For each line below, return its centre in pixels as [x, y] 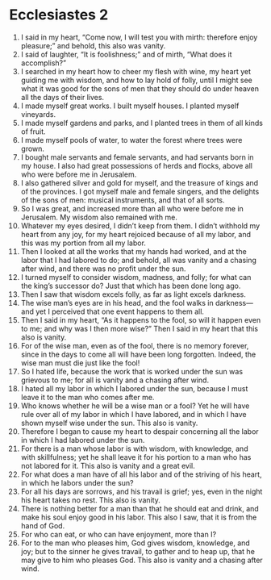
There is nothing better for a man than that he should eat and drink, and [140, 508]
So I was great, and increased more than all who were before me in [132, 208]
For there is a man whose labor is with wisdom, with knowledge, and [134, 449]
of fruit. [33, 131]
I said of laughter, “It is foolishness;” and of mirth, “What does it [126, 54]
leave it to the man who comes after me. [88, 397]
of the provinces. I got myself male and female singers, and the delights [140, 191]
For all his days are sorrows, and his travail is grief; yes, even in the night [142, 491]
